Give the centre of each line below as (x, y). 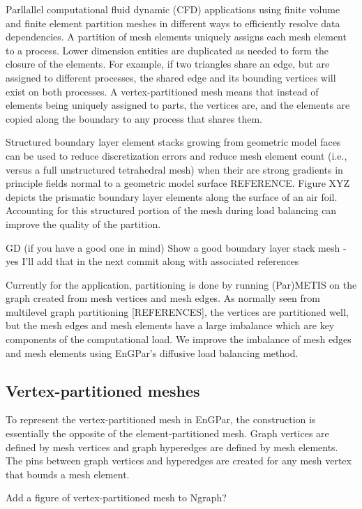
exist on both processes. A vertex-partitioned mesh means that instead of (162, 91)
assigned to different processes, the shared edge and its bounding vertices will (171, 77)
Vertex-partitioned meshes (103, 390)
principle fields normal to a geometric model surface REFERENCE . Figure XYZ (178, 183)
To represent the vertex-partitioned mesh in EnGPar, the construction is (161, 419)
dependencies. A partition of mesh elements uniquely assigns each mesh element (176, 37)
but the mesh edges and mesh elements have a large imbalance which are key (170, 325)
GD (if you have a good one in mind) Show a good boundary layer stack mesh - (176, 247)
